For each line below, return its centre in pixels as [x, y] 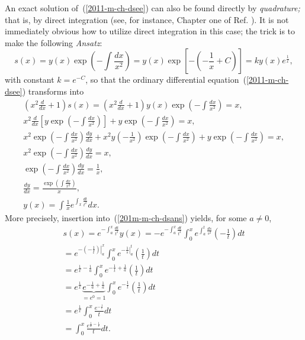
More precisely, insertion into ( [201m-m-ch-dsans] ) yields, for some [126, 217]
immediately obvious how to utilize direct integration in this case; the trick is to [150, 31]
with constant [30, 80]
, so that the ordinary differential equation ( [166, 80]
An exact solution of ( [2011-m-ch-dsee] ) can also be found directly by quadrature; [152, 8]
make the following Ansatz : [54, 42]
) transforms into [53, 91]
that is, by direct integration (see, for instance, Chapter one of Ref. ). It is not [147, 19]
